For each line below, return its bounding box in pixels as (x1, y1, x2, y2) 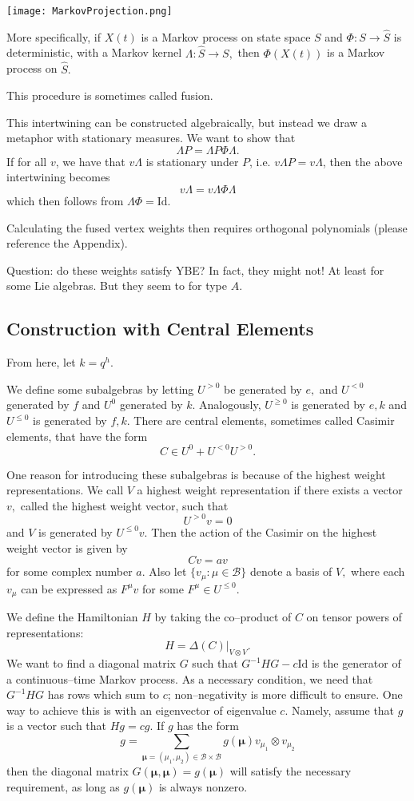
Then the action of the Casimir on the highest (151, 523, 377, 540)
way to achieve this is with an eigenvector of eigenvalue (6, 701, 277, 718)
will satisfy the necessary (229, 763, 352, 779)
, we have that (55, 153, 125, 169)
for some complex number (6, 563, 133, 580)
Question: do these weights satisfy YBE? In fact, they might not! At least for (6, 261, 384, 278)
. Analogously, (192, 396, 261, 413)
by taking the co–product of (154, 609, 292, 625)
